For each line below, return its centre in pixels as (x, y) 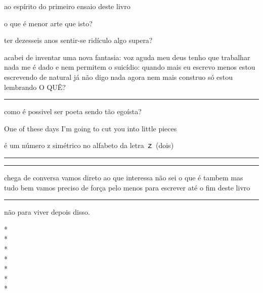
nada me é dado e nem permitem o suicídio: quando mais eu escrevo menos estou (130, 67)
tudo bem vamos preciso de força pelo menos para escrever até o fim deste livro (127, 187)
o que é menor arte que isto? (48, 23)
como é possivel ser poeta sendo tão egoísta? (73, 111)
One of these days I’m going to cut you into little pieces (91, 128)
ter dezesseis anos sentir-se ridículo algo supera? (78, 40)
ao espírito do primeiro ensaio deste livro (67, 6)
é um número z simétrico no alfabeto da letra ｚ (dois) (89, 145)
